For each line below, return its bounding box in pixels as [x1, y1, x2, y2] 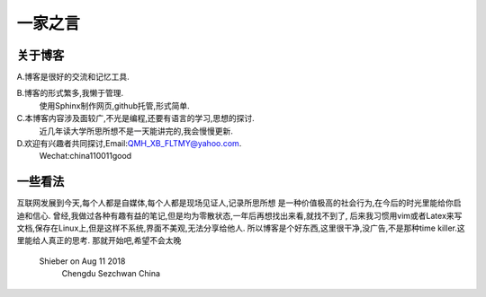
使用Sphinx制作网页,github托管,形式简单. [39, 100, 190, 111]
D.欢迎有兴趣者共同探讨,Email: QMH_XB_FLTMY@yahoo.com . [16, 138, 242, 149]
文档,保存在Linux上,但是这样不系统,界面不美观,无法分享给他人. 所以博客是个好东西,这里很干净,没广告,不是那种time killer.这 [16, 223, 465, 233]
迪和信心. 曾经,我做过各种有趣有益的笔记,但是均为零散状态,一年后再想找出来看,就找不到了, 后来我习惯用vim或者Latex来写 [16, 210, 463, 221]
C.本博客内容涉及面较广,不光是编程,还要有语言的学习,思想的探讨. [16, 113, 256, 124]
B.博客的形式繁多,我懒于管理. [16, 88, 124, 99]
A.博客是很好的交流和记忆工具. [16, 72, 130, 83]
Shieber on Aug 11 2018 [39, 256, 126, 266]
